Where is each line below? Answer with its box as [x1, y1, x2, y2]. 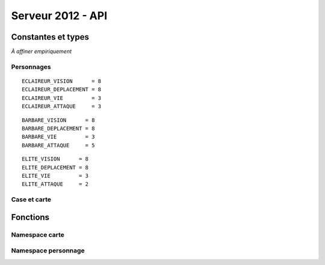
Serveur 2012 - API [11, 9, 108, 22]
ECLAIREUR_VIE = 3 [22, 94, 102, 102]
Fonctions [11, 212, 50, 222]
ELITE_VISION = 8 [22, 156, 89, 162]
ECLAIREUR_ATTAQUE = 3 [22, 103, 102, 110]
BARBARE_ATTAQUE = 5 [22, 142, 95, 148]
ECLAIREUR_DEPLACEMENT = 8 [22, 86, 102, 93]
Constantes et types [11, 32, 90, 42]
